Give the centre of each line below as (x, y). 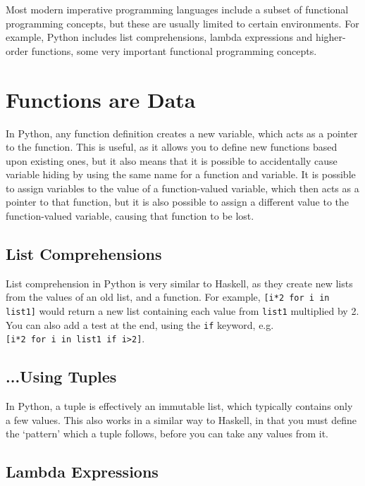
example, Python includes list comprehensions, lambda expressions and (159, 37)
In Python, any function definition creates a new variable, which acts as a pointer (182, 133)
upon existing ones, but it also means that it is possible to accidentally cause (172, 160)
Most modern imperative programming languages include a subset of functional (177, 9)
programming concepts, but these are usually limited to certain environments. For (182, 23)
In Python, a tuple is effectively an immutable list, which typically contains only (179, 406)
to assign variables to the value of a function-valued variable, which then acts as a (182, 188)
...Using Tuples (61, 376)
